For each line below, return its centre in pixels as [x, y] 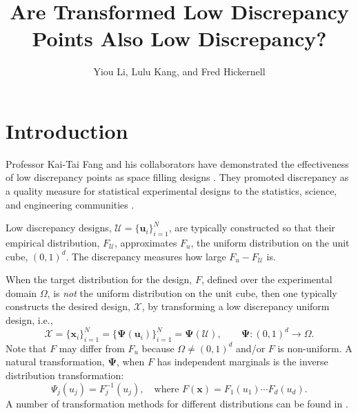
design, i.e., [29, 319]
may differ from [92, 348]
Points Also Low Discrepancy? [179, 38]
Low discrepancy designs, [59, 228]
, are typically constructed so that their [252, 228]
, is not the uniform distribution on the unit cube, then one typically [192, 292]
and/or [251, 348]
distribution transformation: [65, 375]
